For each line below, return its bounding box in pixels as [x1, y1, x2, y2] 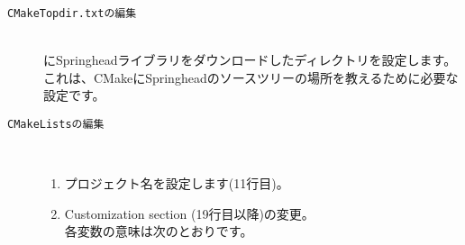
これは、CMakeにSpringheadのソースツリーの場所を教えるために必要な [43, 68, 459, 86]
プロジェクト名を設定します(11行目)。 [64, 174, 289, 193]
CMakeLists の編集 [7, 118, 105, 132]
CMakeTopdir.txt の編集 [7, 7, 137, 20]
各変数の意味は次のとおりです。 [64, 222, 253, 240]
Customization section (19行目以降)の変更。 [64, 204, 315, 222]
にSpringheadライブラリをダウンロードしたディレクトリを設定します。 [43, 50, 457, 69]
